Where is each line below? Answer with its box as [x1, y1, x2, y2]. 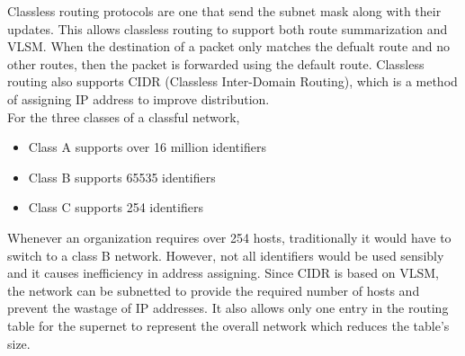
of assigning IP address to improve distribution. [7, 89, 270, 108]
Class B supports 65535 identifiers [28, 167, 216, 186]
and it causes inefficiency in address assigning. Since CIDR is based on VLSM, [7, 263, 439, 282]
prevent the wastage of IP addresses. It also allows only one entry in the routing [7, 298, 449, 317]
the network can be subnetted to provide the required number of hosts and [7, 280, 420, 299]
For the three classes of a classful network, [7, 107, 240, 126]
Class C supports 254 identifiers [28, 198, 203, 217]
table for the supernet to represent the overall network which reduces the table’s [7, 316, 450, 334]
